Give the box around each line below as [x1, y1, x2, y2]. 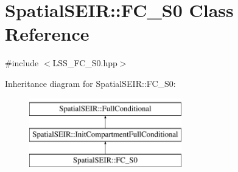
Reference [5, 21, 89, 46]
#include [5, 57, 39, 69]
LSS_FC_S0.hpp [52, 57, 117, 69]
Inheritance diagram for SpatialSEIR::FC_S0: [5, 77, 176, 89]
